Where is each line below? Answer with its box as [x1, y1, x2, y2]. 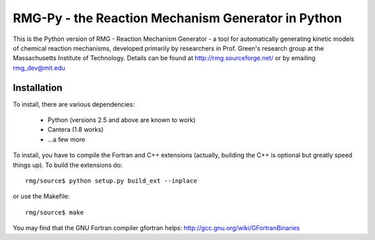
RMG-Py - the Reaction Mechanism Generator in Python [12, 10, 342, 26]
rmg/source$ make [25, 208, 84, 216]
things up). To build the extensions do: [12, 160, 123, 169]
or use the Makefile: [12, 192, 70, 200]
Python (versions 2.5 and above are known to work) [47, 116, 196, 124]
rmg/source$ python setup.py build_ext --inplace [25, 177, 198, 185]
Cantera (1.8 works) [47, 126, 104, 134]
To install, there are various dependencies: [12, 100, 135, 108]
